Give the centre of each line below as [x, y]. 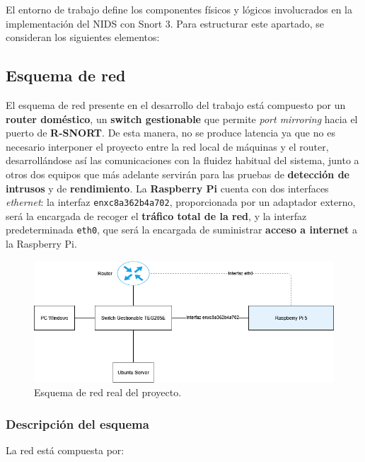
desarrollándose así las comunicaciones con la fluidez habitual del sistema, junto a [182, 160]
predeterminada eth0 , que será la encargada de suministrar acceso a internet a [182, 230]
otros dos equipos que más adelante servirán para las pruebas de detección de [178, 174]
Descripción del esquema [77, 423]
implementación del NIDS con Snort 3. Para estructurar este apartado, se [165, 23]
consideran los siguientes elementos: [83, 37]
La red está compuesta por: [65, 450]
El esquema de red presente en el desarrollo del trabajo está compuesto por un [176, 104]
